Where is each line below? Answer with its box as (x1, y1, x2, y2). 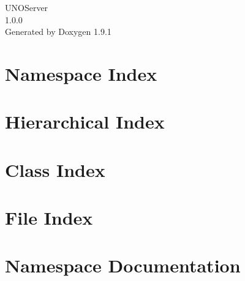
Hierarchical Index (5, 109, 165, 134)
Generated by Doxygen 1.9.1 (5, 25, 111, 38)
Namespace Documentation (5, 253, 241, 278)
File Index (5, 205, 93, 230)
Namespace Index (5, 61, 157, 86)
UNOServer (5, 1, 48, 13)
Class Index (5, 157, 105, 182)
